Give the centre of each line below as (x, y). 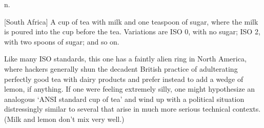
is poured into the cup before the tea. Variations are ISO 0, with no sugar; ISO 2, (132, 31)
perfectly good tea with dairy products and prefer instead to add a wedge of (124, 79)
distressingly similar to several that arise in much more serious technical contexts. (133, 109)
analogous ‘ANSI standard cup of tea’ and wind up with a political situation (124, 99)
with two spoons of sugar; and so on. (62, 41)
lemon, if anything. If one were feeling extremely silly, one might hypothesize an (130, 89)
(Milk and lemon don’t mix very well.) (64, 119)
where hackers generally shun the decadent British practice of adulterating (121, 68)
